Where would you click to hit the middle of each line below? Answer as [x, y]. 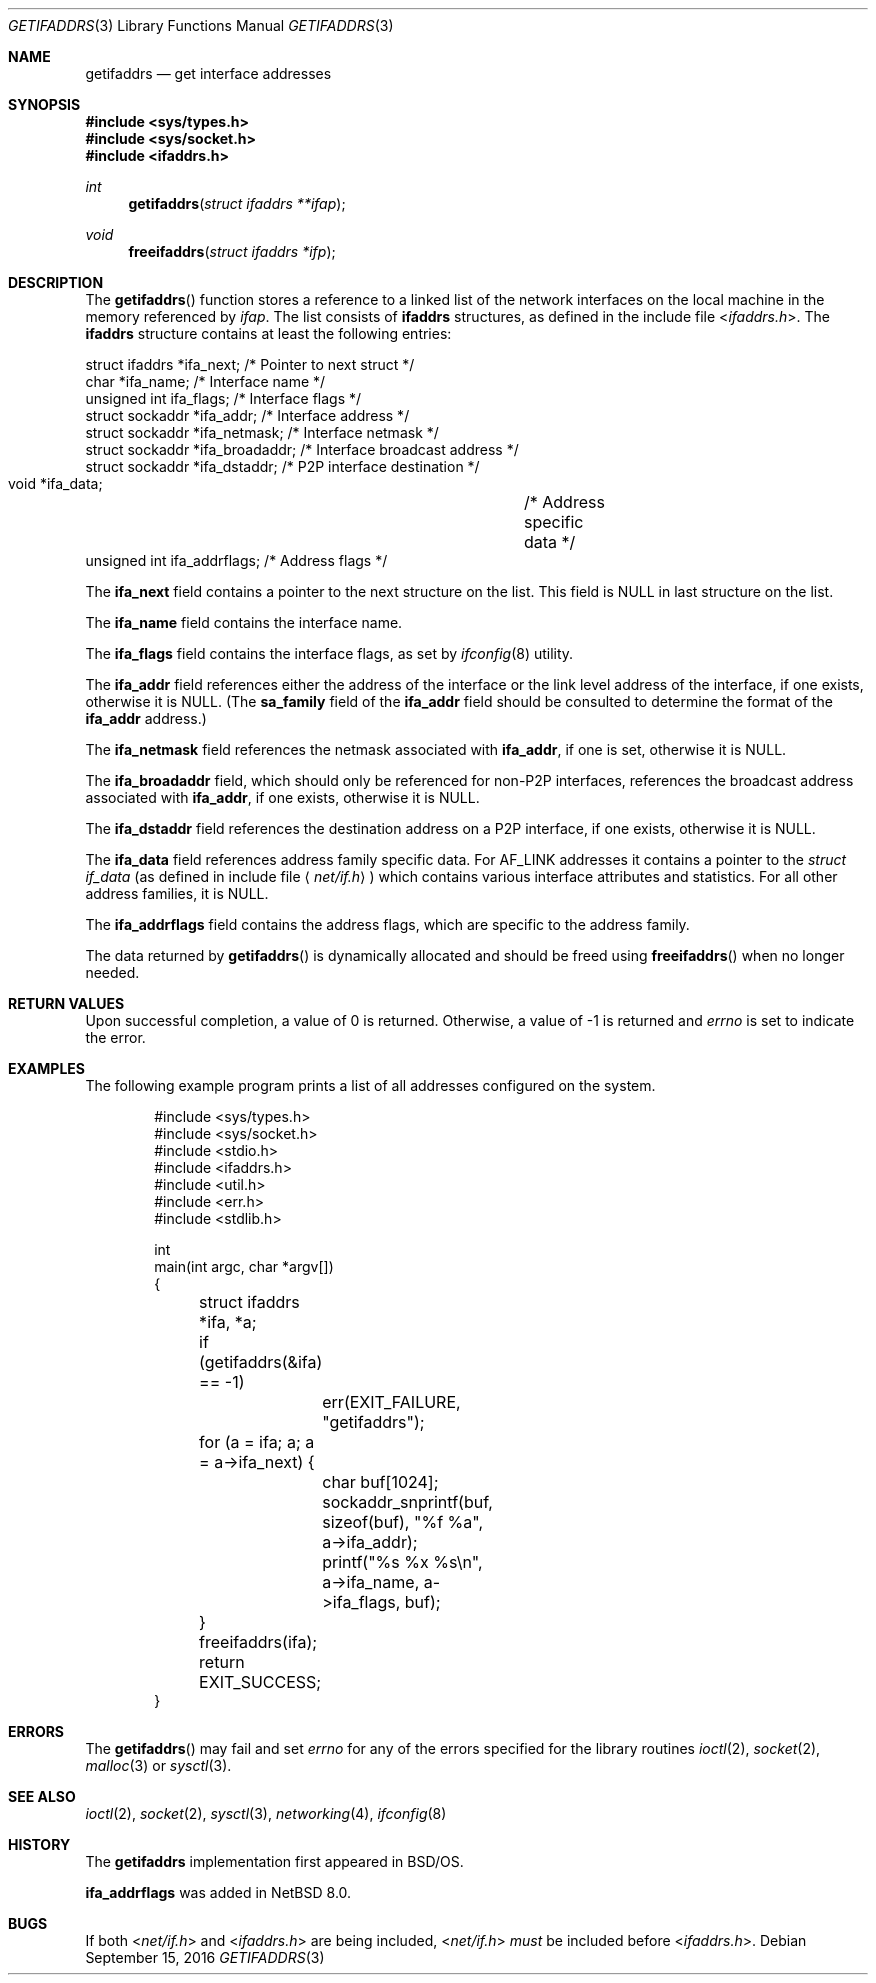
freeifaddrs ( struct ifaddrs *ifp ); [232, 251]
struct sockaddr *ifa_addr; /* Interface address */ [247, 415]
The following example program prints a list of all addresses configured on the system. [370, 1085]
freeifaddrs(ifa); [258, 1642]
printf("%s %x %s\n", [402, 1562]
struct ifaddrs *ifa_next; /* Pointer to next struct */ [250, 364]
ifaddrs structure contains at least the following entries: [268, 333]
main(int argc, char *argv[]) [244, 1266]
